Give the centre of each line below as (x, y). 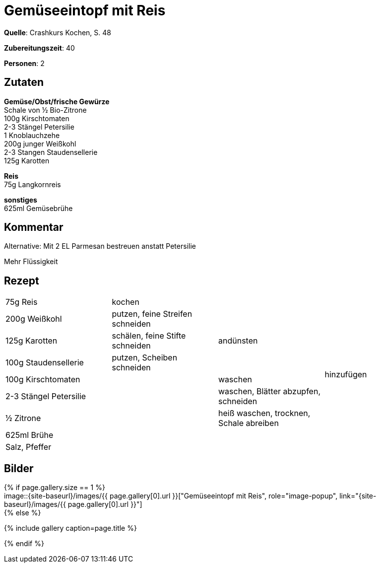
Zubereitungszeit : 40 (39, 48)
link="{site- (358, 496)
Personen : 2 (24, 63)
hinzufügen (346, 375)
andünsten (238, 341)
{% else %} (23, 513)
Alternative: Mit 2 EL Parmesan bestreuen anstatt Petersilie (100, 246)
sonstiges (21, 200)
